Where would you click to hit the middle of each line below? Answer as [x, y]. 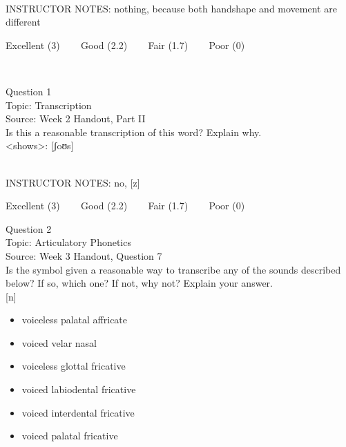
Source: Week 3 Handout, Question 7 [84, 255]
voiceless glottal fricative [74, 366]
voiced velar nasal [59, 342]
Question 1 [29, 91]
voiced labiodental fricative [79, 389]
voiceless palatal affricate [75, 320]
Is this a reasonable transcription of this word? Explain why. [134, 132]
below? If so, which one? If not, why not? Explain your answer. [139, 283]
